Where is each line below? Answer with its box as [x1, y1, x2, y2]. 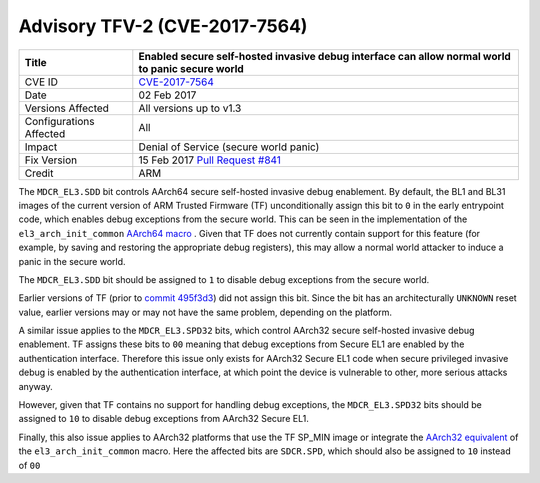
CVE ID [24, 75, 59, 89]
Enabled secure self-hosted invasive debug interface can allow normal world [138, 49, 512, 63]
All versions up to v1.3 [138, 101, 242, 115]
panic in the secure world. [18, 255, 126, 267]
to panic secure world [138, 61, 244, 75]
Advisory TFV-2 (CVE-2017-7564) [18, 15, 308, 37]
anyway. [18, 380, 54, 392]
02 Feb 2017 [138, 88, 197, 102]
